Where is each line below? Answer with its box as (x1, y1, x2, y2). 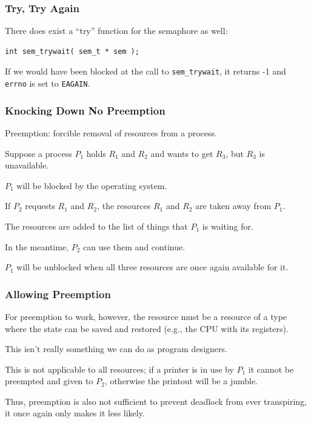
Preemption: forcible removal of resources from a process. (5, 126, 217, 139)
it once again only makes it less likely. (5, 407, 145, 419)
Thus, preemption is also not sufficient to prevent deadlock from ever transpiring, (5, 395, 307, 407)
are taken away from (195, 199, 272, 212)
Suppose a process (5, 147, 72, 159)
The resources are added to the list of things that (5, 219, 188, 232)
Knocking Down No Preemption (5, 102, 166, 118)
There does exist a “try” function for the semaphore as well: (5, 24, 228, 37)
